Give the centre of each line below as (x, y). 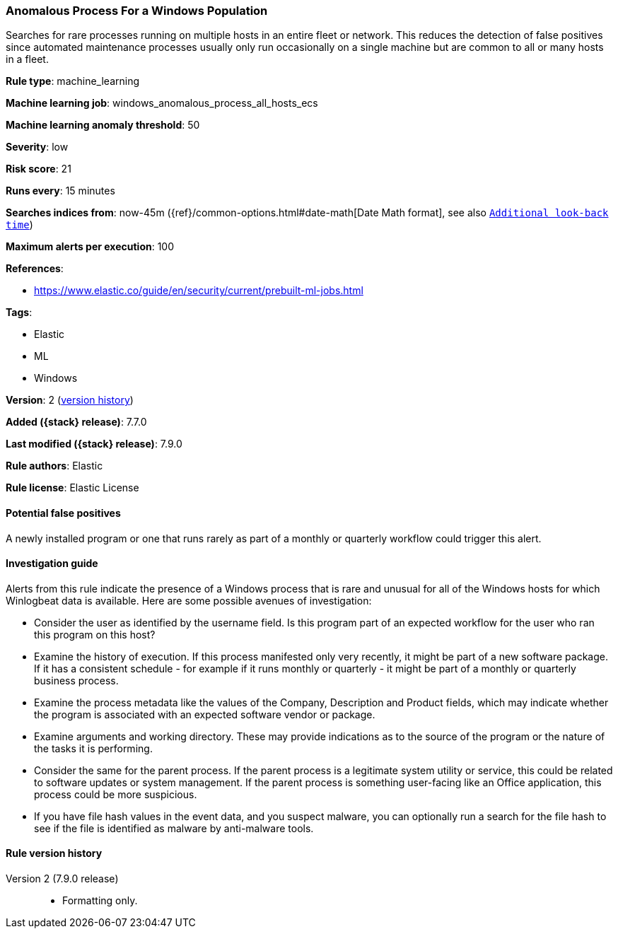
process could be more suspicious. (116, 794)
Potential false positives (63, 513)
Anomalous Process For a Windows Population (137, 11)
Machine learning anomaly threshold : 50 (103, 125)
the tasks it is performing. (93, 748)
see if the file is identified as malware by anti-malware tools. (174, 828)
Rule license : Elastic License (72, 488)
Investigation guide (52, 564)
